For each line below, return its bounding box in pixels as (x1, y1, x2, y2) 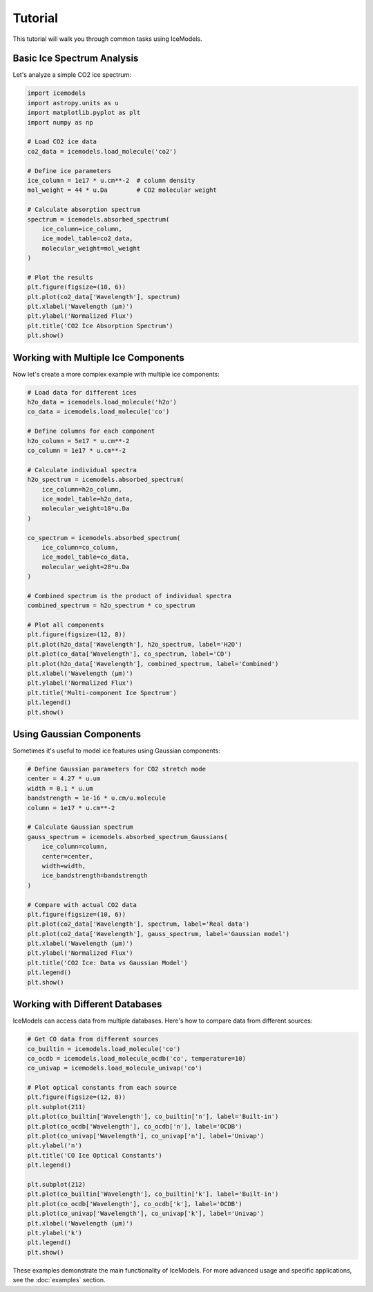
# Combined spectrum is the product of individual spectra (27, 592, 231, 600)
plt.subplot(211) (27, 1103, 86, 1111)
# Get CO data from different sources (27, 1035, 159, 1043)
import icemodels (27, 89, 86, 97)
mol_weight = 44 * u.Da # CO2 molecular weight (27, 186, 217, 194)
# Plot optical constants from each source (27, 1084, 178, 1092)
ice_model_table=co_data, (41, 553, 130, 561)
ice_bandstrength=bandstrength (41, 872, 148, 879)
